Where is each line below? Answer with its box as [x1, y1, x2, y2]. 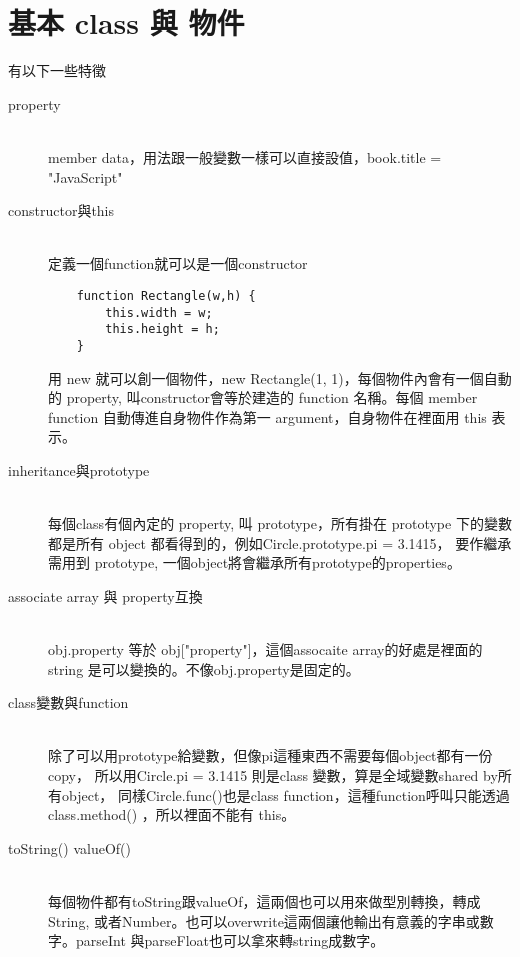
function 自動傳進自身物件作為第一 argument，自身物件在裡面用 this [48, 406, 487, 427]
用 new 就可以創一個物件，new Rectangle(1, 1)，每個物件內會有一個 [48, 367, 484, 388]
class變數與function [8, 692, 129, 713]
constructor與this [8, 200, 115, 221]
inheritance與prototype [8, 459, 150, 480]
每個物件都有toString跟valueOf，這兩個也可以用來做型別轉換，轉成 [48, 890, 481, 911]
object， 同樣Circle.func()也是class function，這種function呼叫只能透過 [61, 784, 510, 805]
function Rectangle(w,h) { [76, 288, 256, 303]
